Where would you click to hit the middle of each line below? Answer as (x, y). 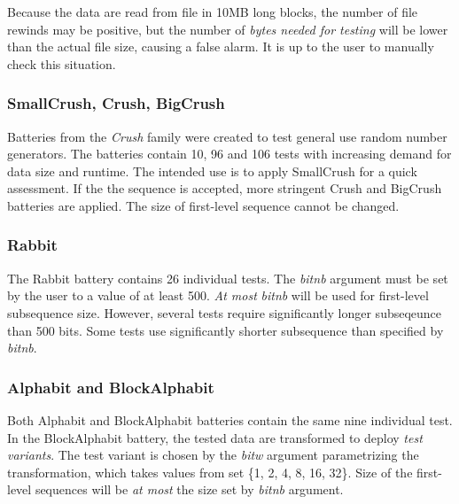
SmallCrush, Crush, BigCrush (116, 103)
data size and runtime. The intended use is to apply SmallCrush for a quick (212, 171)
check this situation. (62, 63)
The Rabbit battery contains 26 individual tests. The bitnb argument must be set (228, 278)
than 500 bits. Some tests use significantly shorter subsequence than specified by (226, 330)
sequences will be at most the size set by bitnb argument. (189, 489)
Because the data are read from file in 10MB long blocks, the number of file (213, 12)
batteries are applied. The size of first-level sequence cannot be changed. (203, 205)
